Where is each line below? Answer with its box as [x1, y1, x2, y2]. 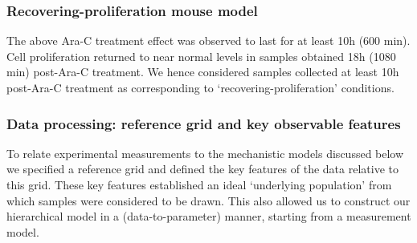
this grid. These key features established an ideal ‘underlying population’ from [6, 176, 392, 192]
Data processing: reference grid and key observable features [6, 113, 401, 133]
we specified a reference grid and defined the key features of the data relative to [6, 160, 399, 177]
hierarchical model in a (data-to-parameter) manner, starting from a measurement [6, 208, 411, 225]
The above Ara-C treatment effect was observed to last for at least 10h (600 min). [6, 32, 411, 49]
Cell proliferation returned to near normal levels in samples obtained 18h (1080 [6, 47, 396, 64]
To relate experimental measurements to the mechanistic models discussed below [6, 144, 404, 161]
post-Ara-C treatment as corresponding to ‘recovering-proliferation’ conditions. [6, 79, 395, 95]
